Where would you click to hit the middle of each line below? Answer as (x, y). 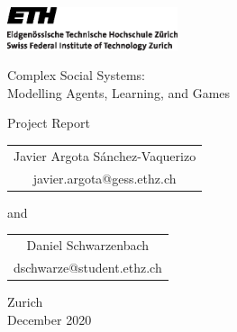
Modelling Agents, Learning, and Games (119, 92)
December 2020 (50, 319)
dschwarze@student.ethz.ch (88, 267)
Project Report (49, 123)
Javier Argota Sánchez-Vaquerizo (105, 155)
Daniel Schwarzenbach (88, 245)
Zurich (25, 301)
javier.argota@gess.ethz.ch (105, 178)
